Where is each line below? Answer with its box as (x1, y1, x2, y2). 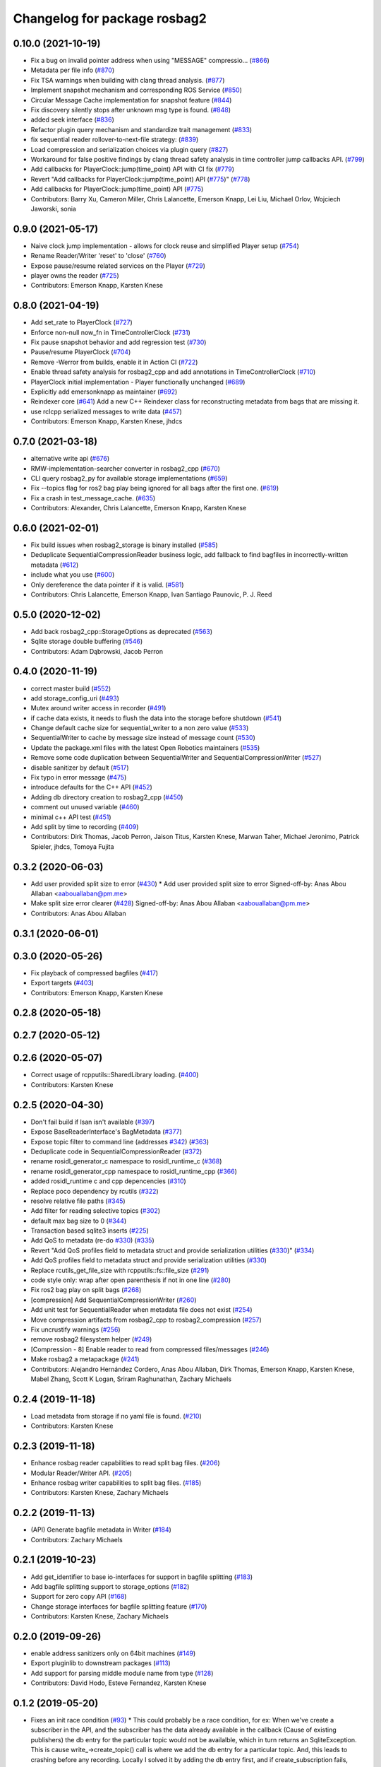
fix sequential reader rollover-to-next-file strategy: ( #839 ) (30, 135, 199, 144)
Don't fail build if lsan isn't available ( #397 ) (30, 1117, 155, 1126)
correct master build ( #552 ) (30, 684, 111, 693)
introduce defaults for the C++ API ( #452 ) (30, 783, 153, 792)
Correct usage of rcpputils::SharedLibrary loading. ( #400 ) (30, 1071, 199, 1079)
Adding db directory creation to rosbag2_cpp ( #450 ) (30, 792, 183, 802)
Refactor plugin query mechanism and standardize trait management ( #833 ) (30, 125, 253, 134)
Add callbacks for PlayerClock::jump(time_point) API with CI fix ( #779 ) (30, 165, 235, 173)
